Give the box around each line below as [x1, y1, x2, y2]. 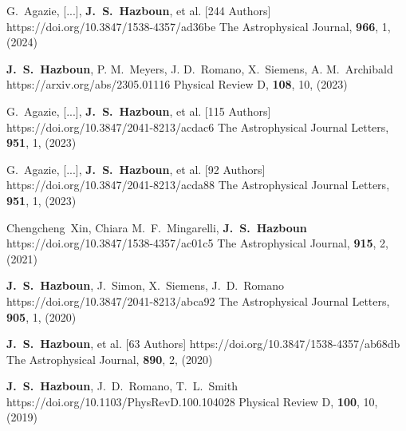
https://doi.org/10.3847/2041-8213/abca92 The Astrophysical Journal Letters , [6, 292, 390, 309]
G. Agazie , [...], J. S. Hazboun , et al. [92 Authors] [6, 160, 266, 177]
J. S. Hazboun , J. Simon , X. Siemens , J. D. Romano [6, 277, 285, 294]
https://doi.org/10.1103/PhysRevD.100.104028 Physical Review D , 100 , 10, [6, 393, 378, 409]
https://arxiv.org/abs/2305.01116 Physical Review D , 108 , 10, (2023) [6, 76, 348, 93]
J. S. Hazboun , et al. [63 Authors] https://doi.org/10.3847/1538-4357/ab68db [6, 335, 400, 352]
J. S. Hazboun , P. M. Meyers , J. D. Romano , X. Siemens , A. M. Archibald [6, 60, 393, 77]
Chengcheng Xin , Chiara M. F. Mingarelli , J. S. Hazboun [6, 219, 307, 235]
